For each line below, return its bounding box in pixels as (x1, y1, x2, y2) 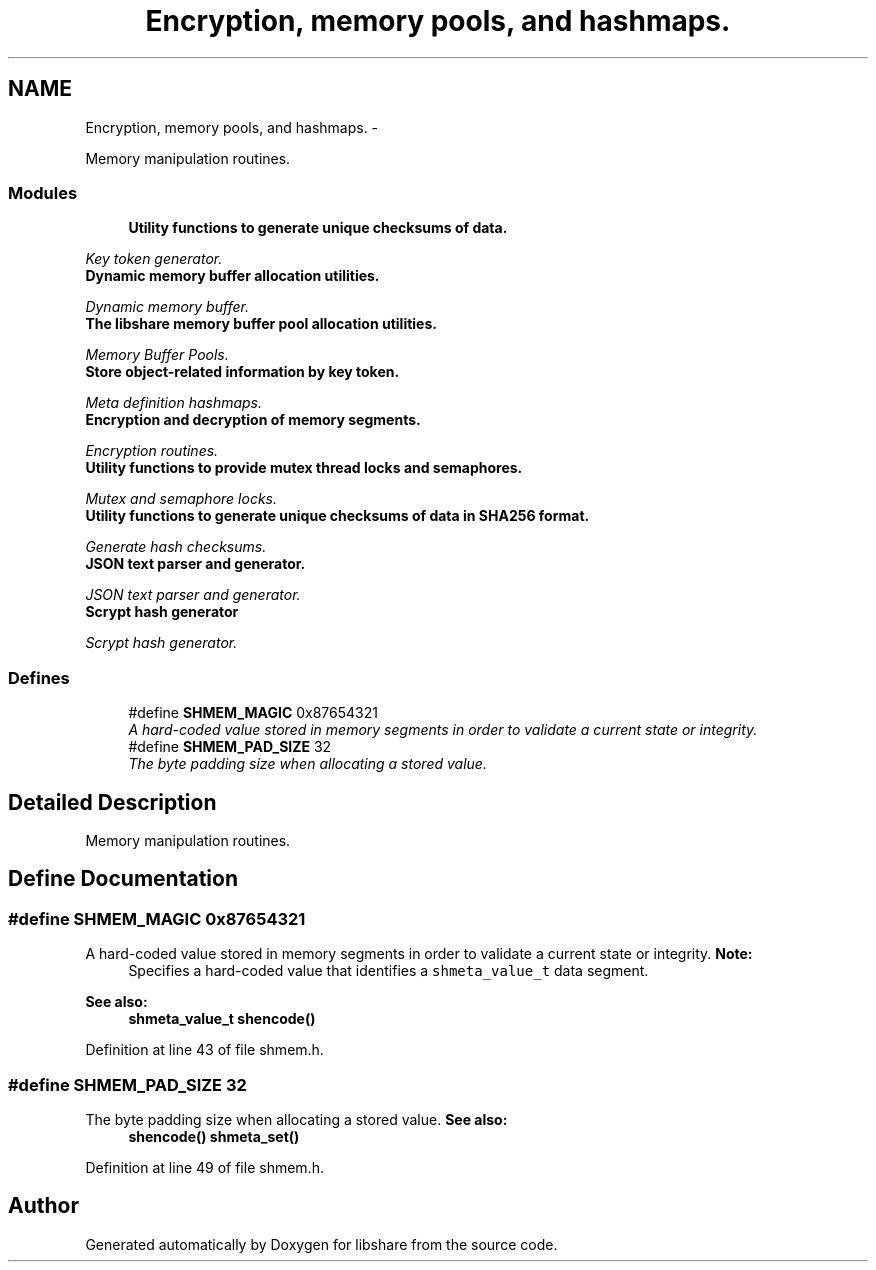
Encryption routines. (85, 442, 219, 460)
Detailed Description (8, 789, 217, 815)
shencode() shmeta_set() (128, 1127, 300, 1145)
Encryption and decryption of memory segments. (85, 411, 421, 429)
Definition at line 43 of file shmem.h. (85, 1041, 324, 1059)
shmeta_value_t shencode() (128, 1010, 316, 1028)
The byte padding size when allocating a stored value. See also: (85, 1110, 508, 1128)
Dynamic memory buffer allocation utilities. (85, 267, 380, 285)
